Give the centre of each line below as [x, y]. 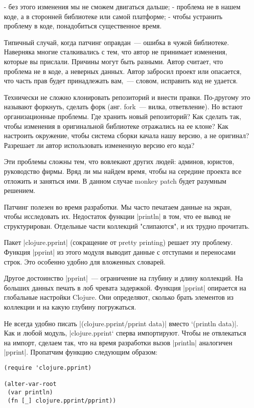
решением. [20, 190]
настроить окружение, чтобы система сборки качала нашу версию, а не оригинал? [127, 135]
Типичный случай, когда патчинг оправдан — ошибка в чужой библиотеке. [116, 42]
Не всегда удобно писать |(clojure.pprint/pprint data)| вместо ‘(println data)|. [121, 323]
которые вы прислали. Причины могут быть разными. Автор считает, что [114, 61]
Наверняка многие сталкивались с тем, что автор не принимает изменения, [116, 52]
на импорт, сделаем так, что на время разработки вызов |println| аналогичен [118, 342]
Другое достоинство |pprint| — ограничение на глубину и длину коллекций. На [124, 278]
